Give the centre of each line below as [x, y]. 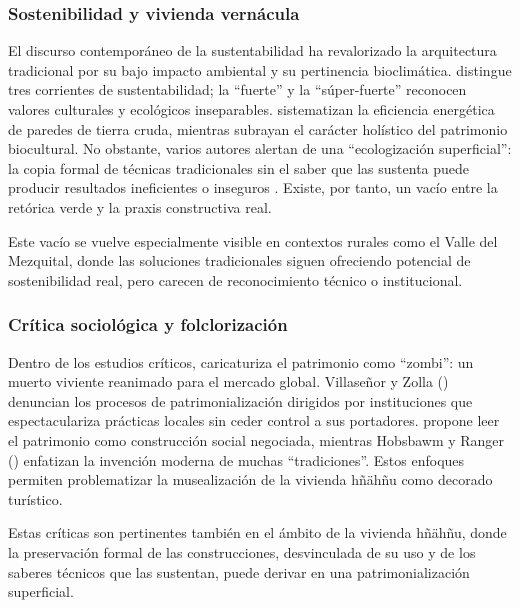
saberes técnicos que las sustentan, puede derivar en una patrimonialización [239, 571]
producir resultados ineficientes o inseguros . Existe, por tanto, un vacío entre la [253, 187]
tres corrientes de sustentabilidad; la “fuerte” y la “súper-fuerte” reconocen [237, 89]
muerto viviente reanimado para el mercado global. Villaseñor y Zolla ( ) [228, 381]
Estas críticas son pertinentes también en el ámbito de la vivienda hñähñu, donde [257, 532]
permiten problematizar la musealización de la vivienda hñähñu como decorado [250, 479]
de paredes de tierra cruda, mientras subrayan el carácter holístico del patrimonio [258, 128]
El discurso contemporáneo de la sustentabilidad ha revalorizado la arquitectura [252, 50]
